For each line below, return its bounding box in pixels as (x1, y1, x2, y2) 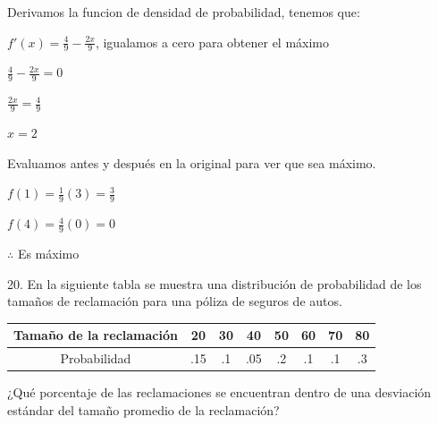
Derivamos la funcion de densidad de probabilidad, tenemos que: (7, 3, 360, 21)
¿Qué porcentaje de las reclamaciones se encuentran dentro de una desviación (7, 383, 432, 402)
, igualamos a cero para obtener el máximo (95, 32, 330, 51)
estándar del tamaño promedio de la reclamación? (7, 400, 280, 419)
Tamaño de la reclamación (13, 326, 178, 344)
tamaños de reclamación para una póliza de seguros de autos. (7, 292, 342, 310)
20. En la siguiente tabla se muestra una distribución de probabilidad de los (7, 274, 422, 293)
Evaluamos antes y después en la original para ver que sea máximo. (7, 153, 376, 172)
